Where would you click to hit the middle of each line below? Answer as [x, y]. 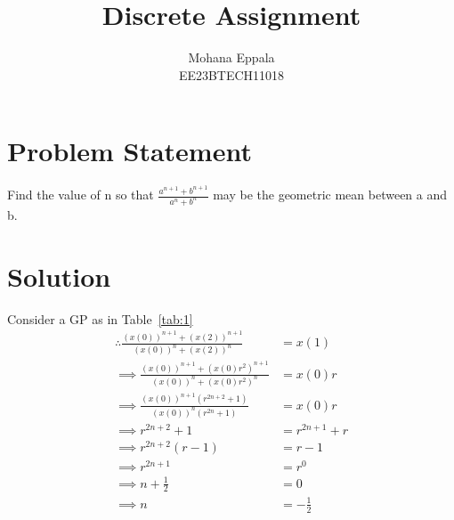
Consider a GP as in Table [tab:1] [100, 318]
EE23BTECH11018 [231, 74]
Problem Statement [130, 151]
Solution [59, 276]
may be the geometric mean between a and [330, 195]
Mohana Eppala [231, 57]
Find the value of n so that [81, 195]
